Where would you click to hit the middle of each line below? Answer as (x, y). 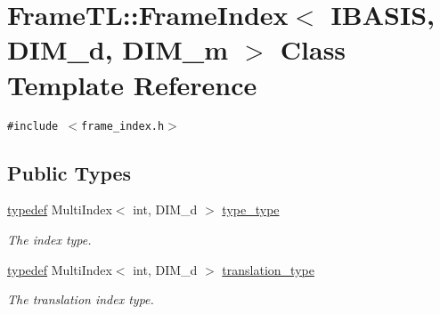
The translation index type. (81, 299)
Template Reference (132, 84)
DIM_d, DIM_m (118, 49)
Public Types (69, 172)
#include (33, 126)
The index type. (49, 239)
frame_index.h (123, 126)
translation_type (268, 269)
